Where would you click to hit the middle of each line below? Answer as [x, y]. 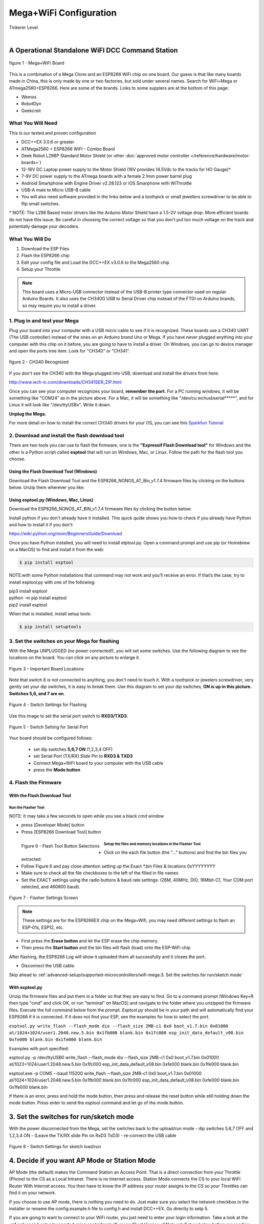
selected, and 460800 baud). [51, 887]
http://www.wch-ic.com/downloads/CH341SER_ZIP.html [65, 382]
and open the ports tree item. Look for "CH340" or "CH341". [70, 351]
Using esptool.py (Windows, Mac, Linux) [51, 500]
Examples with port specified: [39, 1048]
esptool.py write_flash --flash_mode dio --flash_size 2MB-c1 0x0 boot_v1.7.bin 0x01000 [119, 1026]
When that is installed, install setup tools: [50, 614]
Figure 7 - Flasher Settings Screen [44, 898]
